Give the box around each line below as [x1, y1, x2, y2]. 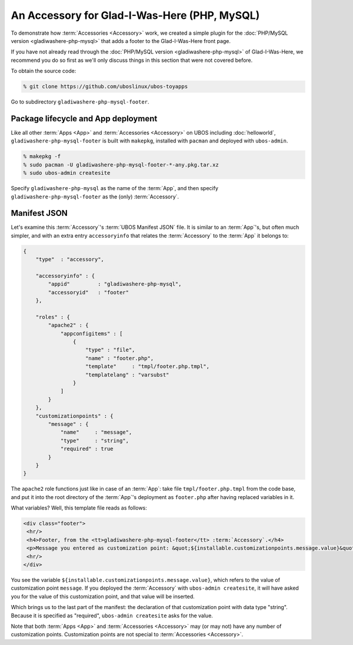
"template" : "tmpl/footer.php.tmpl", [85, 363, 210, 370]
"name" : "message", [60, 429, 132, 435]
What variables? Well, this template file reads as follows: [11, 504, 147, 511]
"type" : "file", [85, 347, 135, 353]
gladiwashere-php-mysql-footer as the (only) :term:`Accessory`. [11, 193, 179, 200]
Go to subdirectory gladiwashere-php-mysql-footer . [11, 98, 149, 105]
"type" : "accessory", [35, 256, 104, 263]
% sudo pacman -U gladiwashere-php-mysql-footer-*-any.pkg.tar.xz [23, 161, 219, 168]
